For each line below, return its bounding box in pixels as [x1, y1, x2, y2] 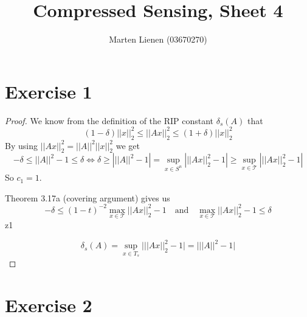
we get [116, 139, 140, 152]
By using [5, 139, 38, 152]
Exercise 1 [5, 78, 92, 103]
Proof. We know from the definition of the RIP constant [5, 114, 214, 127]
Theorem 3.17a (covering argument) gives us [5, 191, 170, 204]
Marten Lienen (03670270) [109, 33, 207, 46]
